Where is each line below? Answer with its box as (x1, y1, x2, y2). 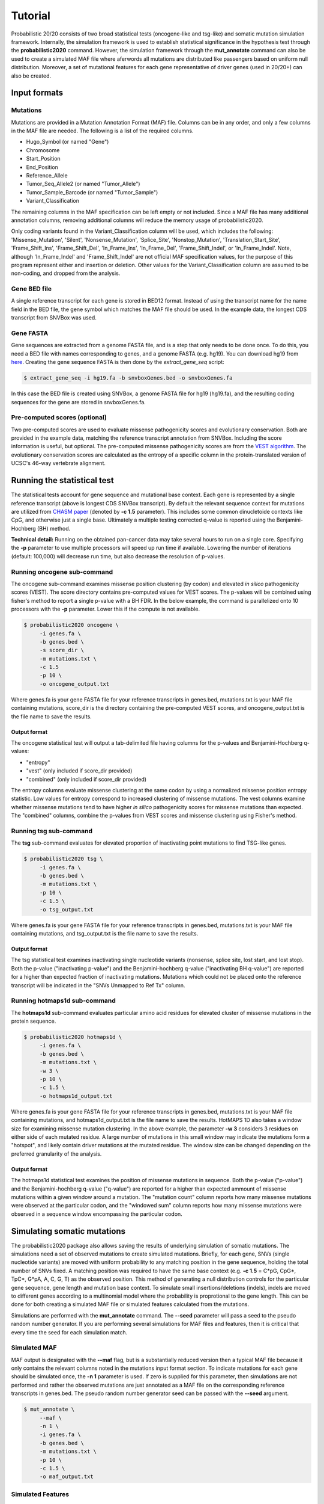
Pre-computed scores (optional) (11, 413, 107, 422)
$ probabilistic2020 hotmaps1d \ (23, 1034, 122, 1041)
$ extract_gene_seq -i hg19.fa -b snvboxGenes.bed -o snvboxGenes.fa (23, 375, 233, 381)
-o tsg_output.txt (39, 906, 94, 913)
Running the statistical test (11, 475, 114, 485)
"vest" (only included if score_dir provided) (26, 767, 133, 774)
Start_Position (26, 155, 61, 162)
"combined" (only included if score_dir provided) (26, 775, 147, 783)
